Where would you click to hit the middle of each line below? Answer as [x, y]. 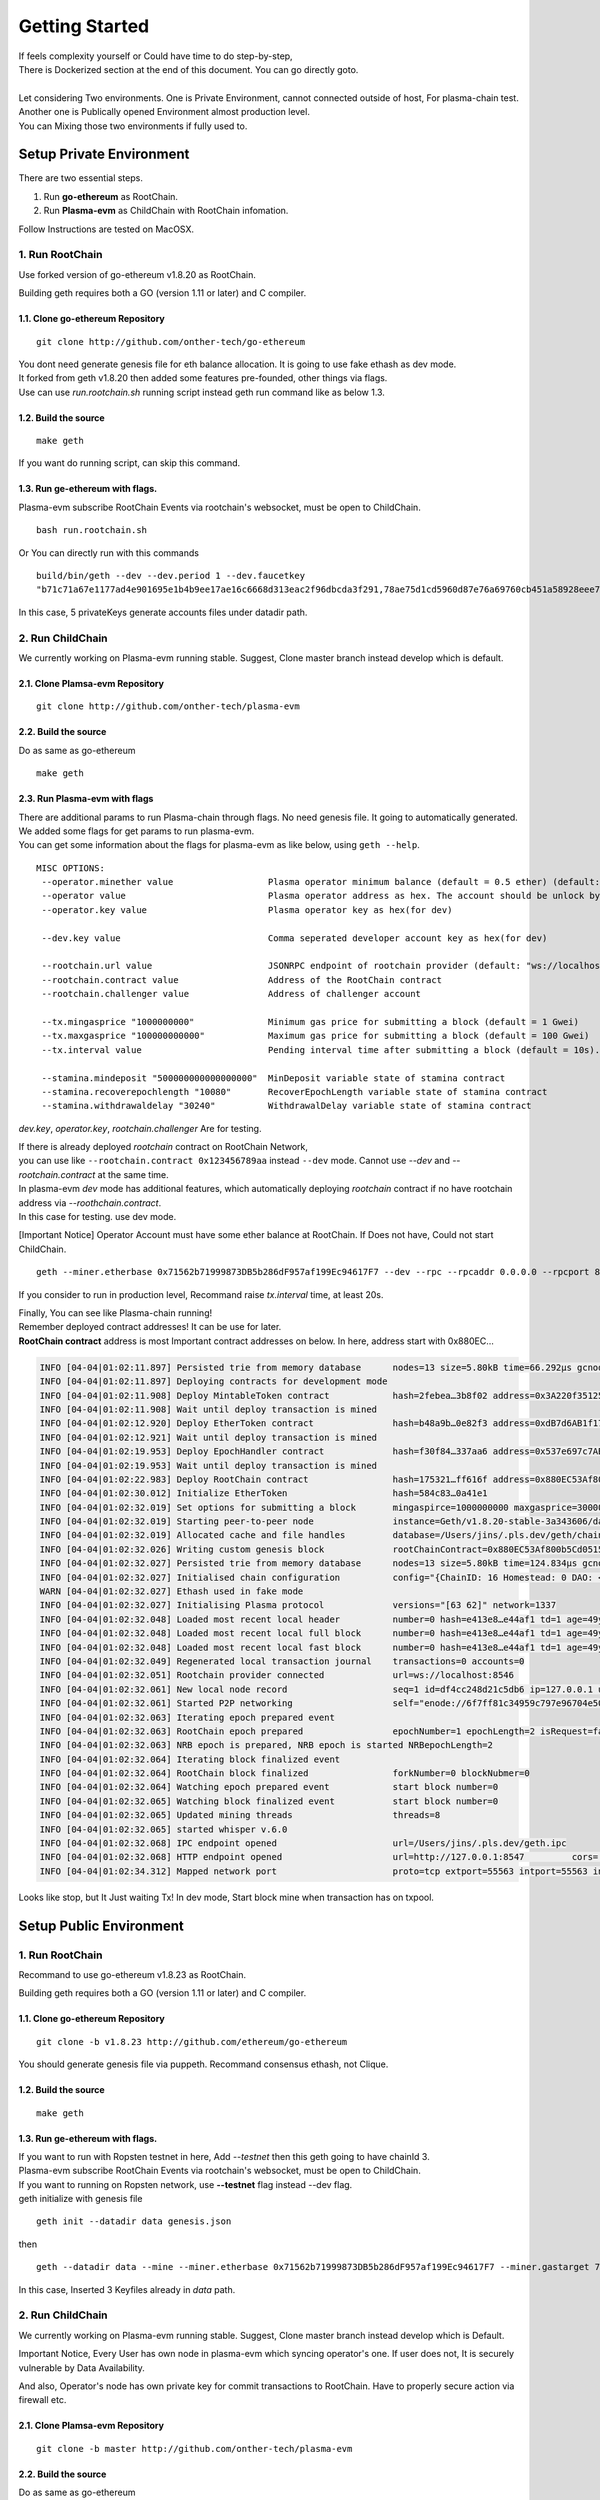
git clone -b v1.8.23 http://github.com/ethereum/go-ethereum [192, 2041]
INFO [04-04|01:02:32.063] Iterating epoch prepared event [187, 1717]
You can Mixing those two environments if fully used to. [133, 126]
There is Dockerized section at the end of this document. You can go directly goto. [188, 69]
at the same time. [133, 1174]
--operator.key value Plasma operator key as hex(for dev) [247, 909]
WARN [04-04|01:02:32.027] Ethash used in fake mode [171, 1591]
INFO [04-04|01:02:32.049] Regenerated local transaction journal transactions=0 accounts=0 [282, 1661]
